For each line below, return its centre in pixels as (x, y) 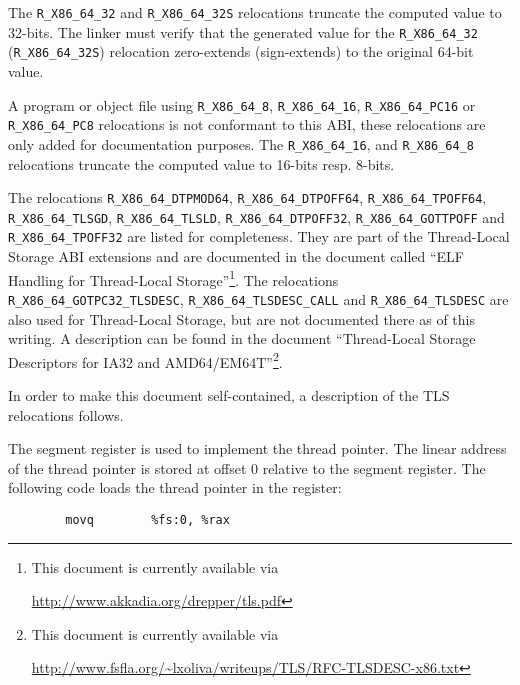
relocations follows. (66, 414)
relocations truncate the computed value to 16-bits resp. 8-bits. (201, 163)
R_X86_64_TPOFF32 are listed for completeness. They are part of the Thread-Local (259, 236)
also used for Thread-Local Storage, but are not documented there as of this (241, 318)
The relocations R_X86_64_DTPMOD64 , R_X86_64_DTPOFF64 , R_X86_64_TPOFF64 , (247, 197)
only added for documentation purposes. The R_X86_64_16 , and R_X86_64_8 (241, 143)
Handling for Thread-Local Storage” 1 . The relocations (173, 278)
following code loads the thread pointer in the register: (175, 487)
